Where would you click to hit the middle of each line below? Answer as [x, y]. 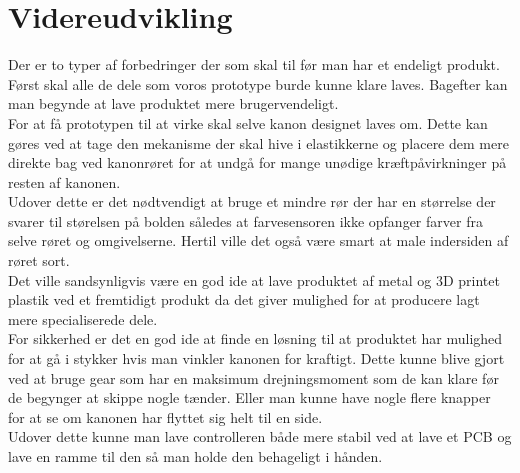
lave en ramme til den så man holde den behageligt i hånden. [195, 456]
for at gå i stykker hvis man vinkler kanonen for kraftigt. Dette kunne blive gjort [256, 358]
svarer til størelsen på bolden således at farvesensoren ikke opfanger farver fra [245, 220]
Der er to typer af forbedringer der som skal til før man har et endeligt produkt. [254, 64]
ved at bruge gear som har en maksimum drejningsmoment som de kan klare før [253, 377]
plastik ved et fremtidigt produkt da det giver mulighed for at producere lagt [244, 299]
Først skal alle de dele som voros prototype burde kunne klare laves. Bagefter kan [258, 83]
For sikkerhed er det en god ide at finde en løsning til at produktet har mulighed [255, 338]
